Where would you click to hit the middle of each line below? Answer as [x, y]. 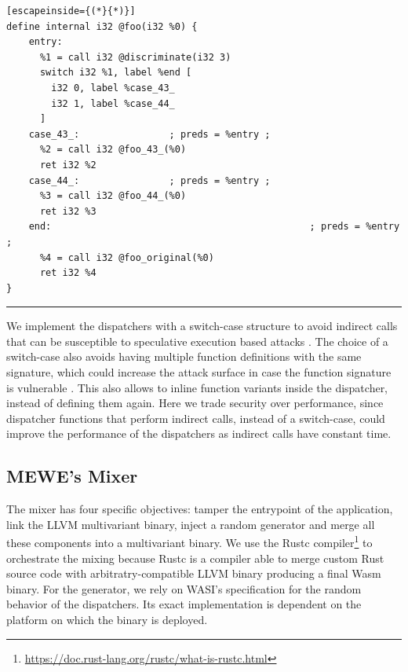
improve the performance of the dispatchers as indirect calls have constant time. [199, 433]
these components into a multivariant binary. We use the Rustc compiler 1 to [189, 542]
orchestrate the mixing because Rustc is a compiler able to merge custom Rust [195, 558]
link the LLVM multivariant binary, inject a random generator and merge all [191, 524]
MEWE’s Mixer [72, 476]
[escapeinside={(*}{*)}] [71, 11]
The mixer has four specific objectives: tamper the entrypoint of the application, [200, 509]
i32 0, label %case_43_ [113, 88]
